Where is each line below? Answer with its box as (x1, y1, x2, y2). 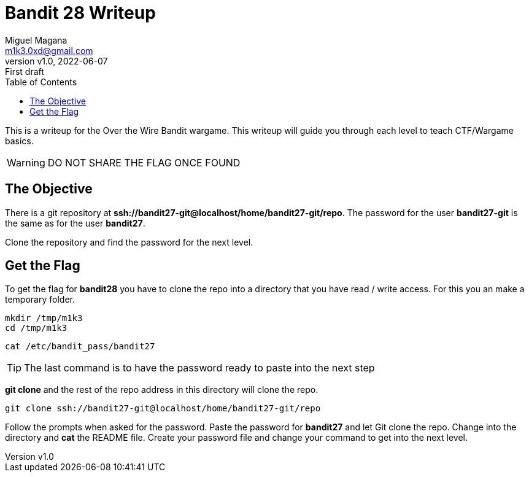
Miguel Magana (5, 34, 68, 45)
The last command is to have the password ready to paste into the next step (24, 362, 375, 374)
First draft (5, 66, 44, 77)
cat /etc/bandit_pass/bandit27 (5, 341, 155, 352)
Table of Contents (5, 76, 77, 87)
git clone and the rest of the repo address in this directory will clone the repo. (5, 384, 319, 395)
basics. (5, 135, 34, 146)
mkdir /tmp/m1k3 (5, 313, 83, 324)
